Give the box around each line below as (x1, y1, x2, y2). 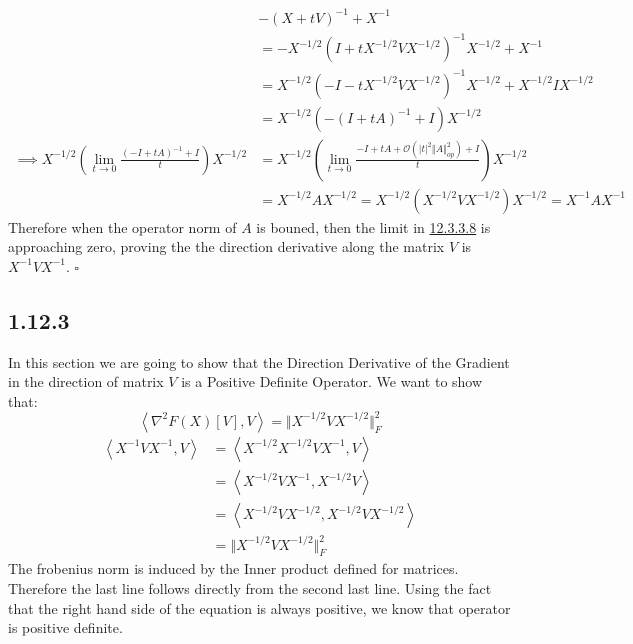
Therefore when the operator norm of (8, 216, 237, 237)
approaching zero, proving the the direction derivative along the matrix (8, 236, 445, 257)
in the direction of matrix (8, 371, 164, 392)
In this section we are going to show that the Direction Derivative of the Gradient (8, 351, 510, 372)
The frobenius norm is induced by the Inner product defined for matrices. (8, 558, 459, 579)
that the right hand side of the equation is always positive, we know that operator (8, 597, 511, 618)
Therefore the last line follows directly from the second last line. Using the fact (8, 577, 492, 598)
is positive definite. (8, 617, 123, 638)
